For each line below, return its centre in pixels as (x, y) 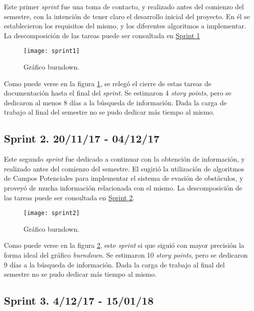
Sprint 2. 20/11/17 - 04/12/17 (82, 138)
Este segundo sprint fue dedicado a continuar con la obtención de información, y (125, 159)
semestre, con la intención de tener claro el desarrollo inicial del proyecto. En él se (127, 16)
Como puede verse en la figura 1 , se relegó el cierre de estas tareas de (108, 83)
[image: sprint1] (52, 51)
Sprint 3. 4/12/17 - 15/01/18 (79, 300)
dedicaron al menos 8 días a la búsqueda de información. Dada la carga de (115, 102)
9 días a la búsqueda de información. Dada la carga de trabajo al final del (115, 264)
